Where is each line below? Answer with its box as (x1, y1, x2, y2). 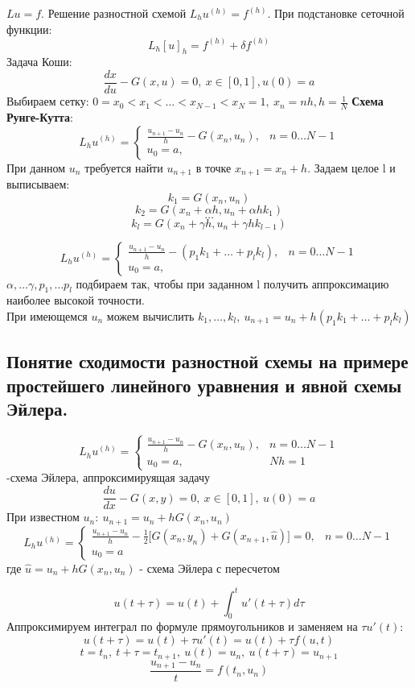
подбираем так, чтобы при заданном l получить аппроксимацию (76, 275, 389, 292)
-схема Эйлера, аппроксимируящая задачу (6, 469, 210, 486)
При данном (6, 159, 66, 176)
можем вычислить (106, 307, 195, 324)
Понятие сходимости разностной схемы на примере (6, 349, 409, 374)
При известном (6, 508, 80, 525)
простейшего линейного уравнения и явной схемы (6, 372, 402, 397)
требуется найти (84, 159, 163, 176)
